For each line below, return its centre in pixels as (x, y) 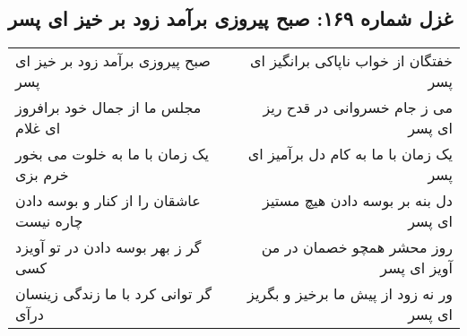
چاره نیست (49, 221)
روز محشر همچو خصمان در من (357, 247)
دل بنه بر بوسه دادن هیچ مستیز (358, 201)
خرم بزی (42, 175)
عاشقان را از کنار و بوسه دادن (108, 201)
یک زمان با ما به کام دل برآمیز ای (350, 154)
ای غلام (38, 128)
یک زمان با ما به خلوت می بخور (112, 154)
